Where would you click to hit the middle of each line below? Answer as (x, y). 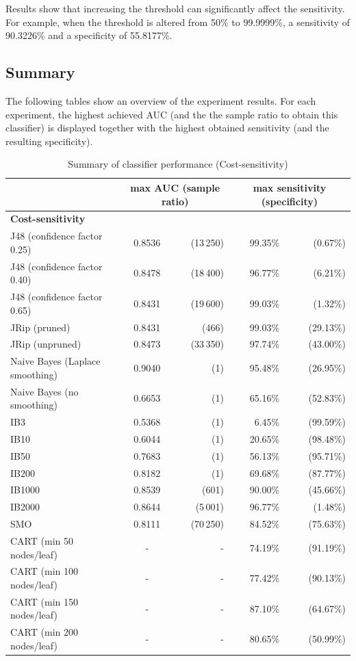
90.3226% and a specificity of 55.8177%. (89, 35)
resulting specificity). (49, 141)
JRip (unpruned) (46, 344)
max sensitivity (290, 187)
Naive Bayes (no (44, 391)
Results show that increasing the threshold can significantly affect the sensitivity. (175, 8)
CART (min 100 (44, 571)
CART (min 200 (44, 632)
